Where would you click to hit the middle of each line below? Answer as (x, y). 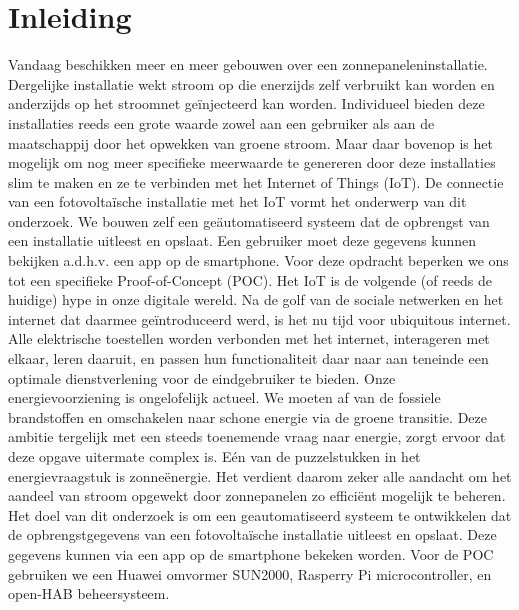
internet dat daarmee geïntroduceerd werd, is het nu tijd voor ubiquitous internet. (259, 318)
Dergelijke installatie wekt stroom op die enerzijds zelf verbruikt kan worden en (251, 83)
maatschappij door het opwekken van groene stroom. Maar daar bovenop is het (250, 142)
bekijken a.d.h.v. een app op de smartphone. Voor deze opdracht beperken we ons (258, 260)
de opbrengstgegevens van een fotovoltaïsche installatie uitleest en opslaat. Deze (252, 534)
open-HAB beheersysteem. (89, 593)
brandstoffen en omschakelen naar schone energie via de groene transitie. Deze (247, 416)
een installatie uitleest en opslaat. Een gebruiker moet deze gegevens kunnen (242, 240)
